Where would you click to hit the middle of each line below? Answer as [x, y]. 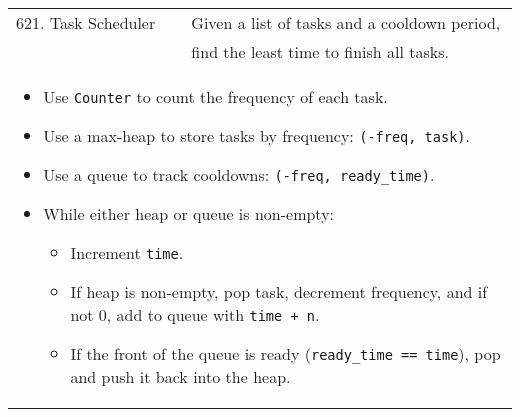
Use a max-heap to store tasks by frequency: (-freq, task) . [256, 135]
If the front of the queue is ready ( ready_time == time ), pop [285, 353]
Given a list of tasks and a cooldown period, [346, 22]
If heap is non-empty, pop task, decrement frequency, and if [279, 291]
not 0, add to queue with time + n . [195, 314]
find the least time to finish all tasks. [320, 51]
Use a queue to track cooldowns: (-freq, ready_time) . [239, 174]
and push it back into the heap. [180, 376]
